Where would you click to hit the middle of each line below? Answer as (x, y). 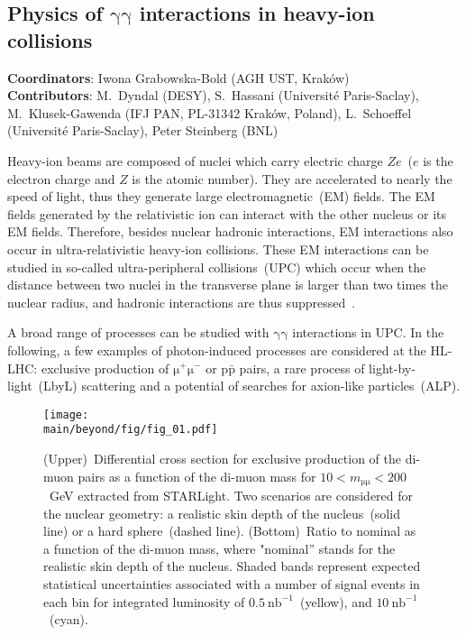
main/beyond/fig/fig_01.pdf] (131, 430)
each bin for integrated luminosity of (144, 601)
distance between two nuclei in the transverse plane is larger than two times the (228, 285)
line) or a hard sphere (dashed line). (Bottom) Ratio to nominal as (230, 531)
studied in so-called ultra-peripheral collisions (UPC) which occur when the (217, 267)
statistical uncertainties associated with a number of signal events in (232, 584)
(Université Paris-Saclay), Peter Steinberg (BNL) (143, 130)
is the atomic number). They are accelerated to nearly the (292, 178)
